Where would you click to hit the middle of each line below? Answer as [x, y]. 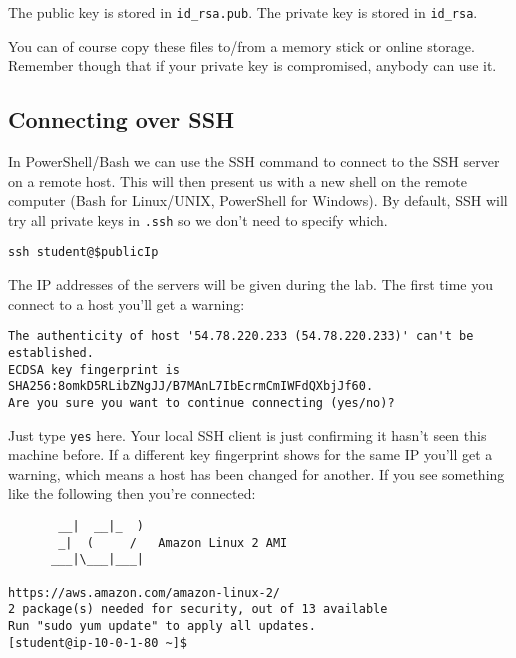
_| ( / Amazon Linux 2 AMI [173, 542]
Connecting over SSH [121, 119]
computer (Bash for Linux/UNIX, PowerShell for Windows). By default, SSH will [258, 200]
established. [51, 352]
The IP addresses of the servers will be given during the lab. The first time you [250, 284]
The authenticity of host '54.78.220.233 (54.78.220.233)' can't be [241, 336]
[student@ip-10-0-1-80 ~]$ [97, 642]
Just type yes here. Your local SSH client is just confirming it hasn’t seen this [247, 434]
